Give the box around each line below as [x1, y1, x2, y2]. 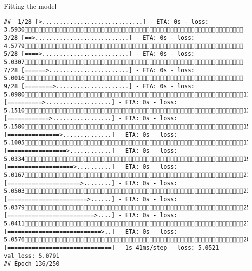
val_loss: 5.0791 [4, 252, 60, 259]
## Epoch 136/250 [4, 260, 60, 268]
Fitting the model [4, 1, 57, 11]
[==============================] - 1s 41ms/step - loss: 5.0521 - [4, 244, 226, 251]
